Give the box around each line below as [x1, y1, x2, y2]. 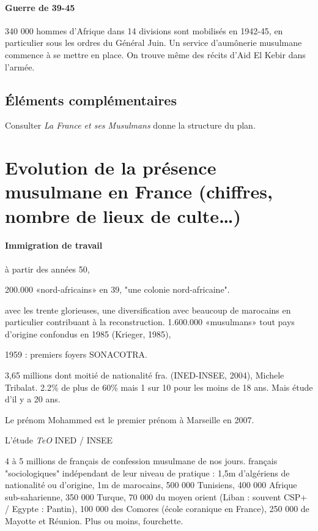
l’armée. [5, 60, 35, 73]
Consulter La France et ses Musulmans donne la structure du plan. [5, 119, 256, 132]
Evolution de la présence [5, 155, 216, 180]
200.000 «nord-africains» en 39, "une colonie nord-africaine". [5, 283, 230, 296]
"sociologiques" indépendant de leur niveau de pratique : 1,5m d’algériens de [5, 466, 290, 479]
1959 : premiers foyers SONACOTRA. [5, 348, 148, 361]
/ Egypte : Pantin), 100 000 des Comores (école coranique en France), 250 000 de [5, 502, 309, 515]
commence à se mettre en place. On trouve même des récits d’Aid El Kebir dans [5, 48, 306, 61]
